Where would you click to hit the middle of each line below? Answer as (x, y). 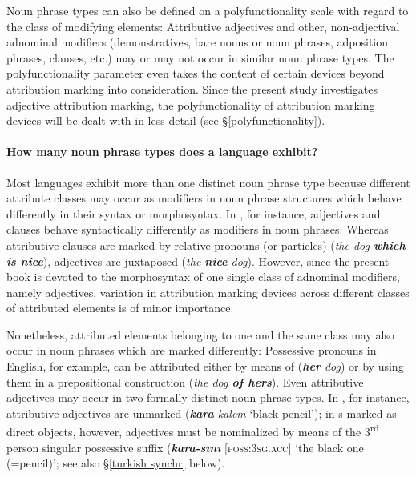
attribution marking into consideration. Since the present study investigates (192, 88)
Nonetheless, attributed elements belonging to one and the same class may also (200, 334)
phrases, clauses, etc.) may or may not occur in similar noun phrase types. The (200, 57)
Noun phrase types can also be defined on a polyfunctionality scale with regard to (208, 10)
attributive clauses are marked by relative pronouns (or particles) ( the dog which (206, 245)
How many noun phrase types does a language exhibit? (162, 152)
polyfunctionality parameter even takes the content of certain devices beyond (196, 73)
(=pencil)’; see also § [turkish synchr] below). (116, 463)
